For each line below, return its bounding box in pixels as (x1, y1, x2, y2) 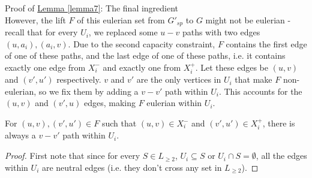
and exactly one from (103, 61, 181, 73)
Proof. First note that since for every (5, 149, 140, 162)
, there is (262, 117, 295, 129)
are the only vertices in (136, 73, 221, 86)
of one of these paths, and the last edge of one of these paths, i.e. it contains (5, 49, 286, 62)
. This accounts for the (218, 85, 302, 97)
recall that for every (5, 26, 78, 38)
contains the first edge (226, 37, 307, 50)
